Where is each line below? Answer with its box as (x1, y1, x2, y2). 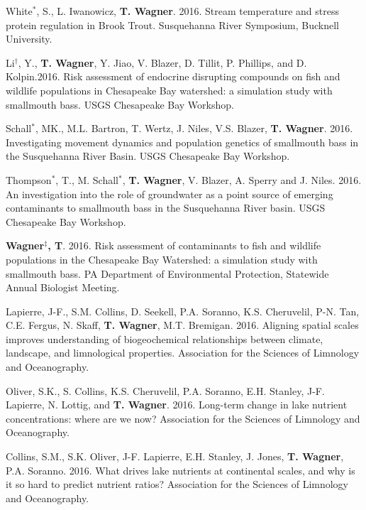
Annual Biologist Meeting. (6, 280, 120, 295)
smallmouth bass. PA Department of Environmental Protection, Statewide (6, 266, 329, 281)
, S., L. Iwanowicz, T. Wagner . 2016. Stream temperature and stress (36, 4, 339, 18)
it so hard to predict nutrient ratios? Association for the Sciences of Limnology (6, 477, 348, 492)
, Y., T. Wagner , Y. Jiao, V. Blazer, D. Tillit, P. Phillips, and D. (18, 55, 307, 70)
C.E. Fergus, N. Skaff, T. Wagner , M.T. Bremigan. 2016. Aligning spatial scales (6, 318, 359, 332)
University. (6, 31, 52, 46)
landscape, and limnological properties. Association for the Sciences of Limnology (6, 345, 360, 360)
